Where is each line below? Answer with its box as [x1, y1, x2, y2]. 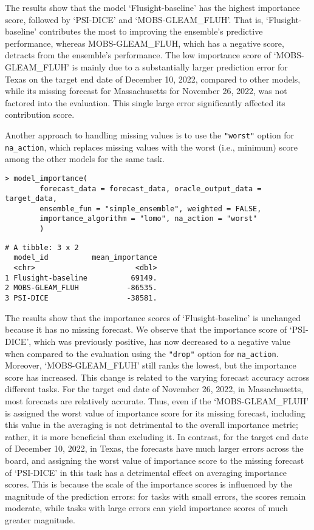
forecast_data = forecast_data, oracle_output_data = [39, 184, 262, 193]
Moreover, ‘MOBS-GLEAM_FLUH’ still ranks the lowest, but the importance [5, 359, 296, 372]
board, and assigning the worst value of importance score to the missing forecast [5, 454, 304, 466]
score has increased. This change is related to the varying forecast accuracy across [5, 370, 310, 383]
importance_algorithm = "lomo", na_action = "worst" [39, 214, 258, 223]
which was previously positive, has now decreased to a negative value [33, 335, 291, 347]
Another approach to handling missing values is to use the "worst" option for [5, 128, 295, 141]
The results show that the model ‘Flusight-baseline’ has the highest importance [5, 1, 300, 13]
